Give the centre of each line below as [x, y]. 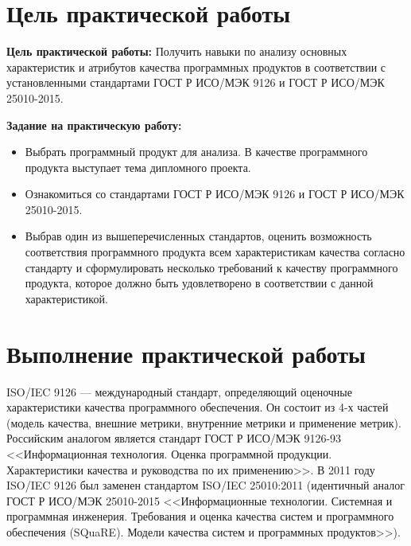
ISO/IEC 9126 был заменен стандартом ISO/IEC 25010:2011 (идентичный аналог [206, 485]
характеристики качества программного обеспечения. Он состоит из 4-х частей [198, 407]
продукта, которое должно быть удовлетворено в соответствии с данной [199, 283]
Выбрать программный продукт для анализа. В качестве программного [196, 152]
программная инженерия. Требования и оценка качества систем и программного [200, 516]
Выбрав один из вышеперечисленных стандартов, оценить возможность [198, 236]
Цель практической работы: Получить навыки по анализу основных [177, 51]
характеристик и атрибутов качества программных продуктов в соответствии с [196, 66]
